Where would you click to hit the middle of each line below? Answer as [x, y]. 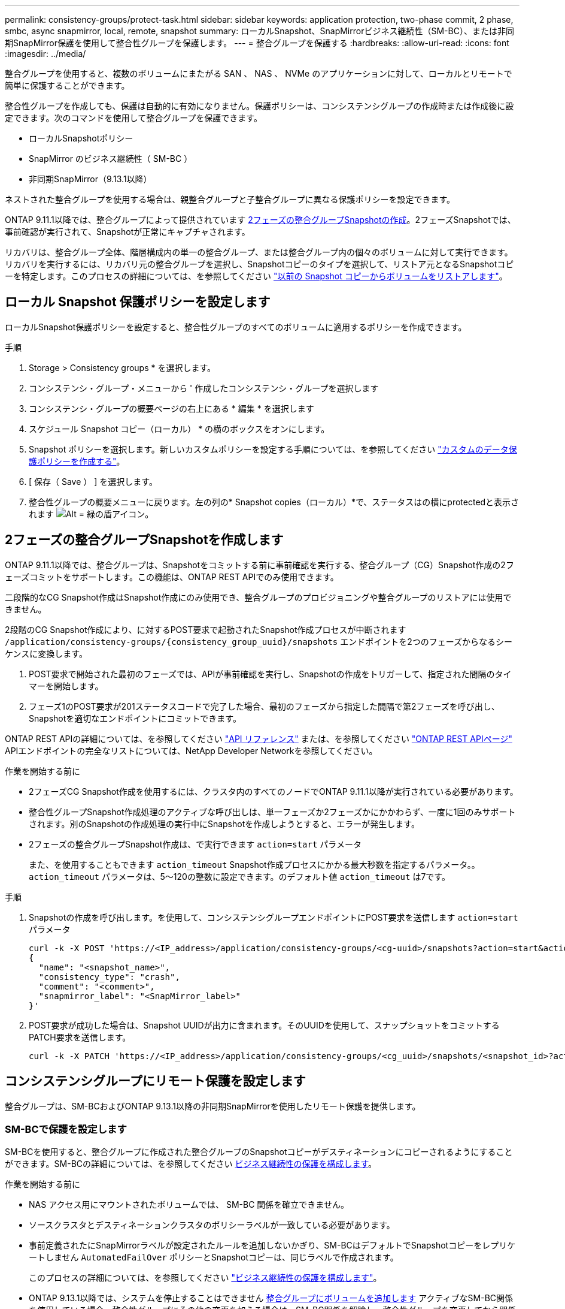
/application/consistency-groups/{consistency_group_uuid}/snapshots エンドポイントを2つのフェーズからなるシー [259, 641]
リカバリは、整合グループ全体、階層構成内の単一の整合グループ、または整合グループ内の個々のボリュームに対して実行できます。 [259, 252]
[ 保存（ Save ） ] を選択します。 [93, 481]
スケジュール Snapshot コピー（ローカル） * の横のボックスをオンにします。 [179, 429]
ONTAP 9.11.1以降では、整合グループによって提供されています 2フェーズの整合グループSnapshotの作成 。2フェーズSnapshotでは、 [260, 220]
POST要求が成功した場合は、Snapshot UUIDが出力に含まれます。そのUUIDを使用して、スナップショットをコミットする [264, 1025]
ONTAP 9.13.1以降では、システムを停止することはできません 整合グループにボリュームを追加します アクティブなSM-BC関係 [271, 1298]
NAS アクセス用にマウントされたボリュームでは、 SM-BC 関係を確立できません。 [189, 1205]
